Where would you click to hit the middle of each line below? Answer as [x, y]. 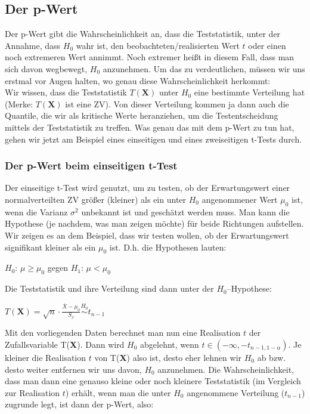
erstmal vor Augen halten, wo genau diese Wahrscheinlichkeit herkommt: [138, 80]
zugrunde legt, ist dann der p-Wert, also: [79, 404]
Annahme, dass [33, 45]
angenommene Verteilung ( [236, 392]
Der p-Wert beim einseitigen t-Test [91, 166]
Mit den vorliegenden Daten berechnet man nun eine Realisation [123, 333]
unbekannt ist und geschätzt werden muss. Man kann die [185, 211]
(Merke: [19, 103]
